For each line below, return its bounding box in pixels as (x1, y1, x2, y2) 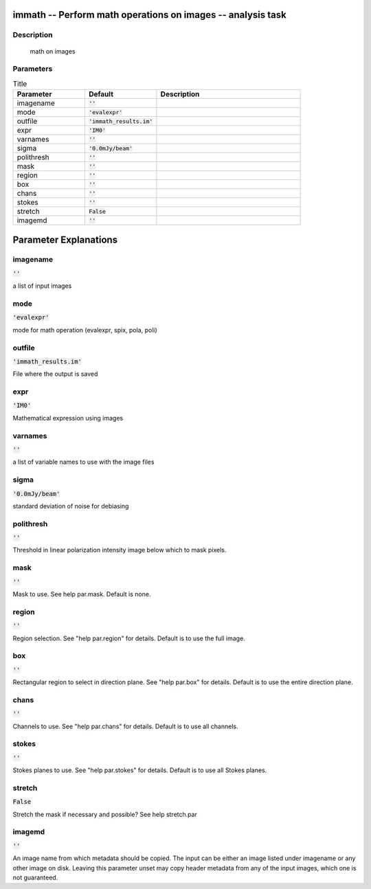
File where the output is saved (12, 370, 98, 378)
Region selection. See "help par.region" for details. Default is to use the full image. (12, 634, 245, 642)
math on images (30, 47, 76, 55)
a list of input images (12, 282, 72, 290)
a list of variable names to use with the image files (12, 458, 155, 466)
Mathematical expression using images (12, 414, 124, 422)
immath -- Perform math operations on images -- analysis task (12, 9, 286, 21)
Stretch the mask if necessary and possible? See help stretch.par (12, 810, 197, 818)
